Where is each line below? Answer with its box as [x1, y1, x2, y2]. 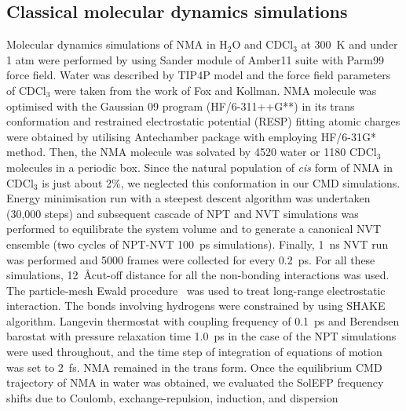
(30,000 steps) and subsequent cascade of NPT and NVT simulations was [6, 205, 359, 221]
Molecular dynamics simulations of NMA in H [6, 36, 228, 53]
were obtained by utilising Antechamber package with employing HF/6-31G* [6, 128, 377, 144]
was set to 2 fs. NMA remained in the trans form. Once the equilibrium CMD [6, 358, 382, 375]
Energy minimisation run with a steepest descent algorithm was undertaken [6, 190, 371, 206]
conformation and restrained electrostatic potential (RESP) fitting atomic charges [6, 113, 401, 129]
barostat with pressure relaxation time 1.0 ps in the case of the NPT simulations [6, 328, 397, 344]
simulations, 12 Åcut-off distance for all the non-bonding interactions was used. [6, 267, 390, 283]
